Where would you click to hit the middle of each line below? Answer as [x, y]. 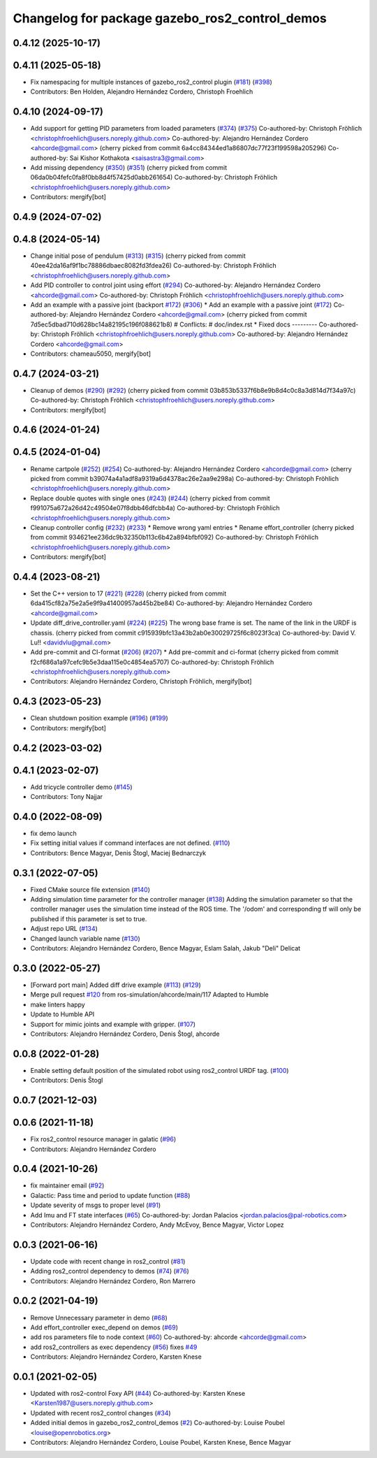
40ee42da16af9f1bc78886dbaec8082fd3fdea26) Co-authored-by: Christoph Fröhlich [154, 266]
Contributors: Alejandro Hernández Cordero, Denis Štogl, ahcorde [125, 1034]
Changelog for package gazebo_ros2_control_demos [170, 18]
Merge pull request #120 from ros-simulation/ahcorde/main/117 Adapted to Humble [149, 995]
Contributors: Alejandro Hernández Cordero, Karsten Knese [116, 1357]
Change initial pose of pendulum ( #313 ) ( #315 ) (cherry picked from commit [138, 256]
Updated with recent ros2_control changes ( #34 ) [101, 1413]
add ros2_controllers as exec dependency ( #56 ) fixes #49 [114, 1347]
